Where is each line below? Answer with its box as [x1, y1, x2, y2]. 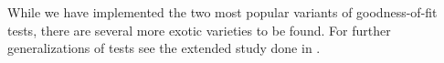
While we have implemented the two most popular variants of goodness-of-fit [7, 3, 438, 21]
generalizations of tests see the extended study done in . [7, 38, 321, 58]
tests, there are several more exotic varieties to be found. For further [7, 20, 391, 39]
